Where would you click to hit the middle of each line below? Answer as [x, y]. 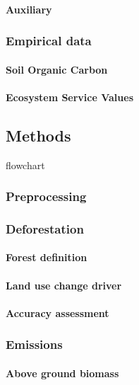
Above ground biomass [62, 373]
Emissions [34, 344]
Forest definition [47, 257]
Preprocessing [46, 196]
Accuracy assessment [58, 312]
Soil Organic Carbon [57, 69]
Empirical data [49, 41]
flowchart [25, 165]
